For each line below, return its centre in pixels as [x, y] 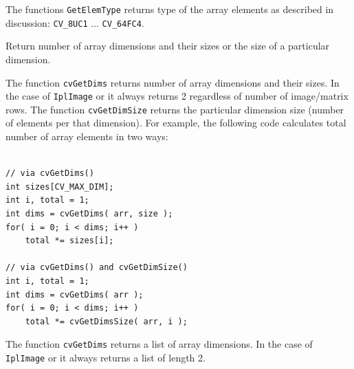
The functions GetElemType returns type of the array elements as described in [170, 9]
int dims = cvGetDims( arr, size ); [89, 214]
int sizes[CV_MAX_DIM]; [60, 187]
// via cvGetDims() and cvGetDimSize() [97, 268]
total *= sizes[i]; [69, 241]
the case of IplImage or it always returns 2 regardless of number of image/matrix [177, 96]
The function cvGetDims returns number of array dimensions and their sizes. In [173, 82]
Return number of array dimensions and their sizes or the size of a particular [168, 46]
